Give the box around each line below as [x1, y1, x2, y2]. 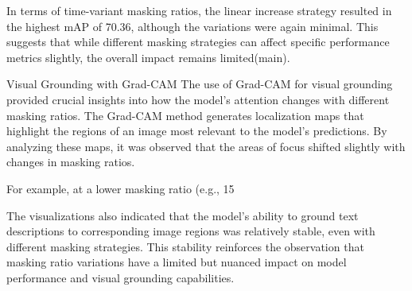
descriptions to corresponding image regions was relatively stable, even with [6, 223, 375, 239]
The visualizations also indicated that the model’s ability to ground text [6, 207, 359, 223]
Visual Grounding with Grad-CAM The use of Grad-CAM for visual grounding [6, 76, 393, 92]
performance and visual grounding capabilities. [6, 269, 235, 285]
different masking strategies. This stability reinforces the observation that [6, 238, 364, 254]
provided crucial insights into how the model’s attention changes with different [6, 91, 390, 107]
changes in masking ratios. [6, 153, 135, 170]
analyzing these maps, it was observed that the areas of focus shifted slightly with [6, 138, 406, 154]
